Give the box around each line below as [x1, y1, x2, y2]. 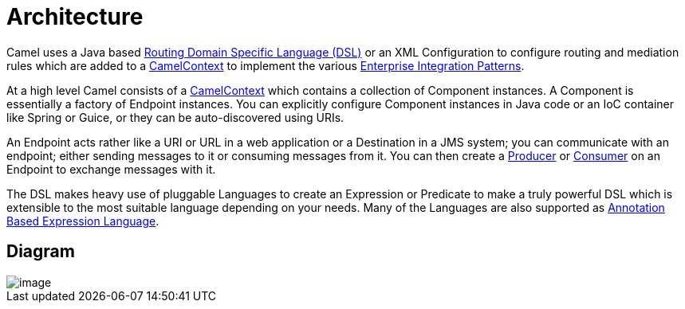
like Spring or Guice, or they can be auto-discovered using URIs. [6, 110, 344, 124]
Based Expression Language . [6, 213, 159, 228]
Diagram [6, 241, 75, 262]
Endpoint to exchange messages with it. [6, 162, 216, 176]
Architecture [6, 3, 144, 30]
